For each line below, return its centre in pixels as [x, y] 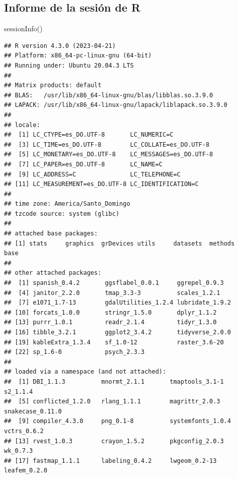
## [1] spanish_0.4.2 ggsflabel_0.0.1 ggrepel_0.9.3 [114, 283]
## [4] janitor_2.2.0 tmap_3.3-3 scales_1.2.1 [112, 293]
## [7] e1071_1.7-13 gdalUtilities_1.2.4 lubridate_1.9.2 [118, 303]
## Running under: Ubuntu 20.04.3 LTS [69, 65]
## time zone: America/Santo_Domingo [67, 204]
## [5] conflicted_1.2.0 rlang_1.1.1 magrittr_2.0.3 [112, 402]
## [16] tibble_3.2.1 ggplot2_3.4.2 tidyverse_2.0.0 [118, 333]
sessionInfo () [23, 28]
